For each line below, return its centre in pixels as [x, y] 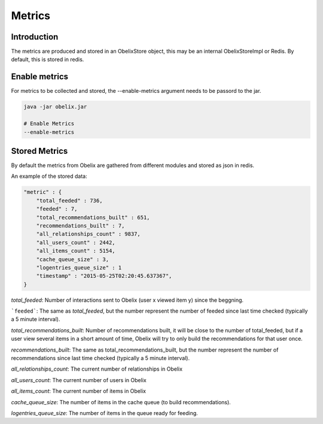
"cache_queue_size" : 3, [73, 259]
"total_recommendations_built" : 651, [93, 217]
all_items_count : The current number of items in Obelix [79, 391]
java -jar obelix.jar [55, 107]
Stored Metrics [39, 151]
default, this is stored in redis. [48, 59]
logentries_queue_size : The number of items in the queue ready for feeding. [105, 413]
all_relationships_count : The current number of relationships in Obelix [97, 369]
